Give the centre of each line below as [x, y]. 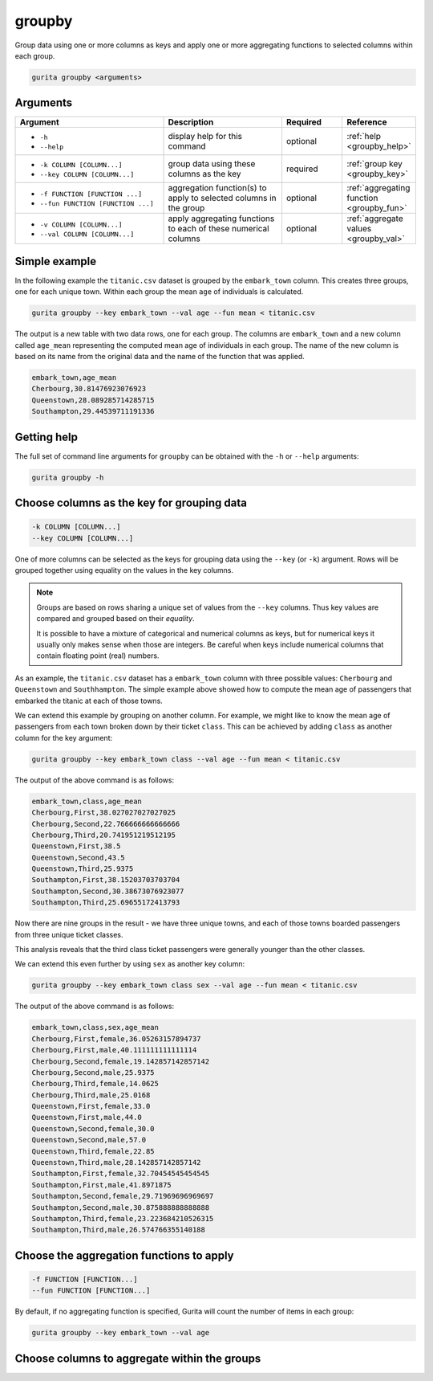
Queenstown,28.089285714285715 [93, 400]
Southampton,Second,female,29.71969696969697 [123, 1196]
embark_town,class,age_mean [87, 801]
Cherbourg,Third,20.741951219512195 [104, 835]
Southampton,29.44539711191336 [93, 411]
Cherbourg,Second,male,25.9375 [93, 1072]
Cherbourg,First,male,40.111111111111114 [114, 1050]
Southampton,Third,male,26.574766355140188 [119, 1230]
